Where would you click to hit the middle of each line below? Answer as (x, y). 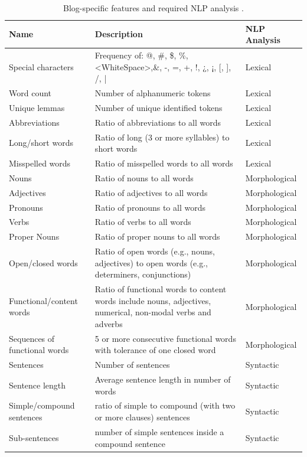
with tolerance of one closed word (155, 350)
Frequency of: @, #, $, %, (141, 55)
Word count (30, 93)
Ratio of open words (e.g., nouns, (155, 251)
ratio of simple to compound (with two (165, 405)
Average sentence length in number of (163, 379)
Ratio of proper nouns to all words (157, 236)
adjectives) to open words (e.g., (151, 262)
